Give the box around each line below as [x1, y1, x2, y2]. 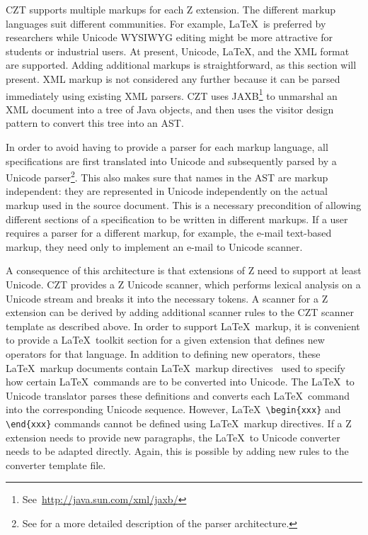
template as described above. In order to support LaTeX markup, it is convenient [6, 318, 360, 333]
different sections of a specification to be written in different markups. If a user [6, 211, 348, 226]
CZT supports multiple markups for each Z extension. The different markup [6, 2, 336, 16]
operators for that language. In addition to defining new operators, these [6, 346, 321, 361]
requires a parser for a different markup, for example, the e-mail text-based [6, 225, 332, 240]
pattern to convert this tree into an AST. [6, 116, 184, 130]
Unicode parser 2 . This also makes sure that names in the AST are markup [6, 168, 328, 184]
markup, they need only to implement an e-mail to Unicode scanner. [6, 239, 303, 254]
